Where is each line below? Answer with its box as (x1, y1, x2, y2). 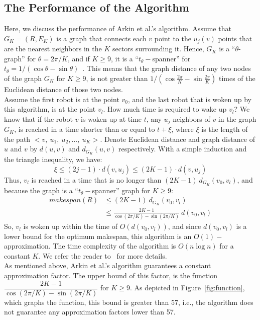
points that (218, 33, 252, 43)
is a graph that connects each (56, 33, 147, 43)
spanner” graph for (92, 185, 150, 195)
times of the (218, 73, 255, 84)
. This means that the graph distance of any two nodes (82, 63, 251, 73)
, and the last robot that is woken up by (127, 94, 251, 104)
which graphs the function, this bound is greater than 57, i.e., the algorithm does (4, 296, 253, 307)
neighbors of (173, 113, 210, 124)
